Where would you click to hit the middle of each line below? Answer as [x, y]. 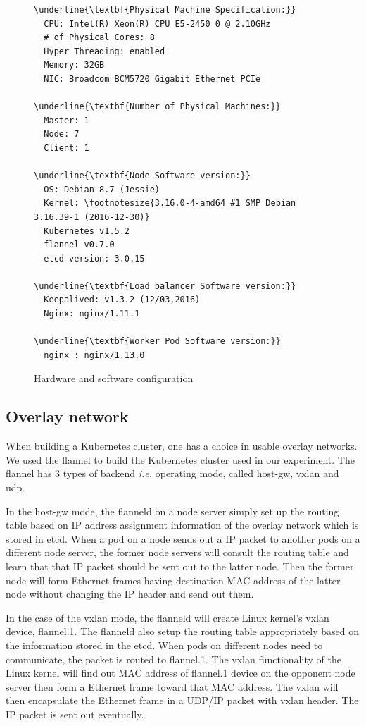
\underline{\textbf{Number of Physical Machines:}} [157, 107]
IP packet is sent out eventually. [75, 714]
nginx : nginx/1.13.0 [94, 355]
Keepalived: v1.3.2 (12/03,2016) [122, 300]
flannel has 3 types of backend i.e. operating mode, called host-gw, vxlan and [172, 473]
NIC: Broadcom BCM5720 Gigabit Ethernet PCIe [152, 79]
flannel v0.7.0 [79, 245]
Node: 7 [62, 134]
